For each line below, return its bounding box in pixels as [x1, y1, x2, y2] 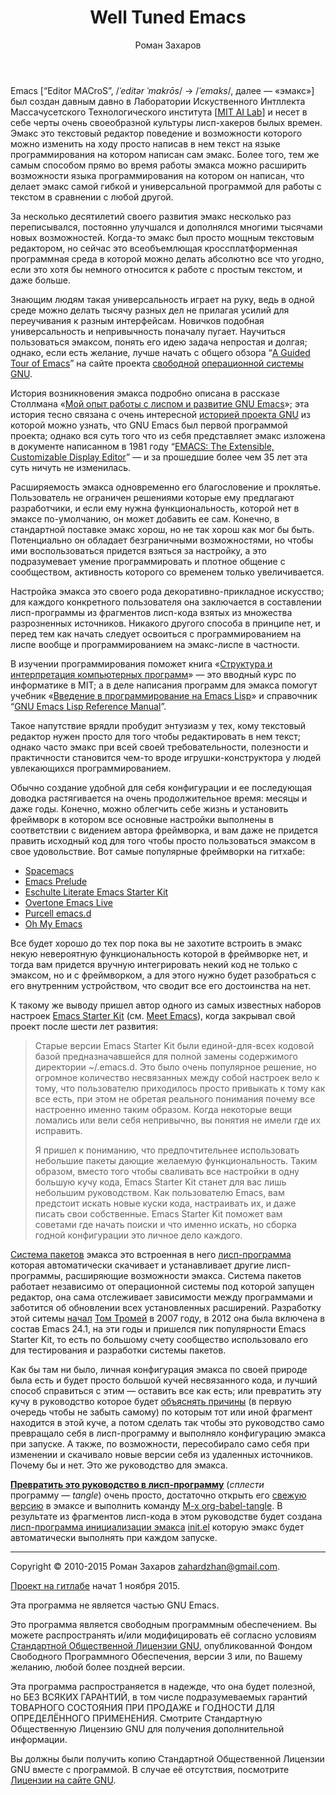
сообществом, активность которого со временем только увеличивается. [10, 566, 325, 578]
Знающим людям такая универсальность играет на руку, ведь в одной [10, 293, 315, 305]
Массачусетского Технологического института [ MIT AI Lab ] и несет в [10, 106, 308, 118]
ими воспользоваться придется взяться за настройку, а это [10, 544, 267, 556]
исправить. [34, 1124, 83, 1136]
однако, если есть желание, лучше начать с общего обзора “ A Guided [10, 346, 311, 358]
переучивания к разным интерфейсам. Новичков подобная [10, 314, 265, 326]
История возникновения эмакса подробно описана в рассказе [10, 387, 280, 399]
